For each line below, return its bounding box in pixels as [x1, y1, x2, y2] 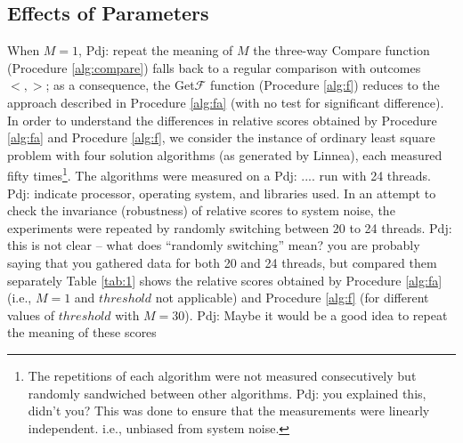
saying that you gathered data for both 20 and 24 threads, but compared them [7, 253, 437, 271]
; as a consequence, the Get [45, 76, 195, 94]
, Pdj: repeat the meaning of [78, 41, 233, 60]
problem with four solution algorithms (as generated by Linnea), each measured [7, 145, 443, 164]
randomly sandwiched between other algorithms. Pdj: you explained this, [28, 383, 426, 402]
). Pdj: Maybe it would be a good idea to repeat [184, 305, 448, 324]
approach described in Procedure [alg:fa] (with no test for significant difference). [7, 93, 444, 111]
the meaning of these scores [7, 323, 157, 342]
